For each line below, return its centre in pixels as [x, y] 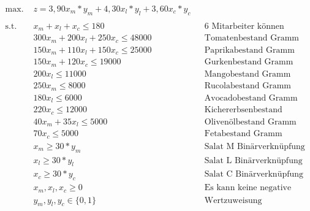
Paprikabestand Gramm [249, 50]
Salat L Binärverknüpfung [253, 160]
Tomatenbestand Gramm [251, 38]
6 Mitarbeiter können [244, 26]
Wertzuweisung [233, 200]
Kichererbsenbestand [243, 110]
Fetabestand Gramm [243, 134]
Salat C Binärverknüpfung [254, 175]
